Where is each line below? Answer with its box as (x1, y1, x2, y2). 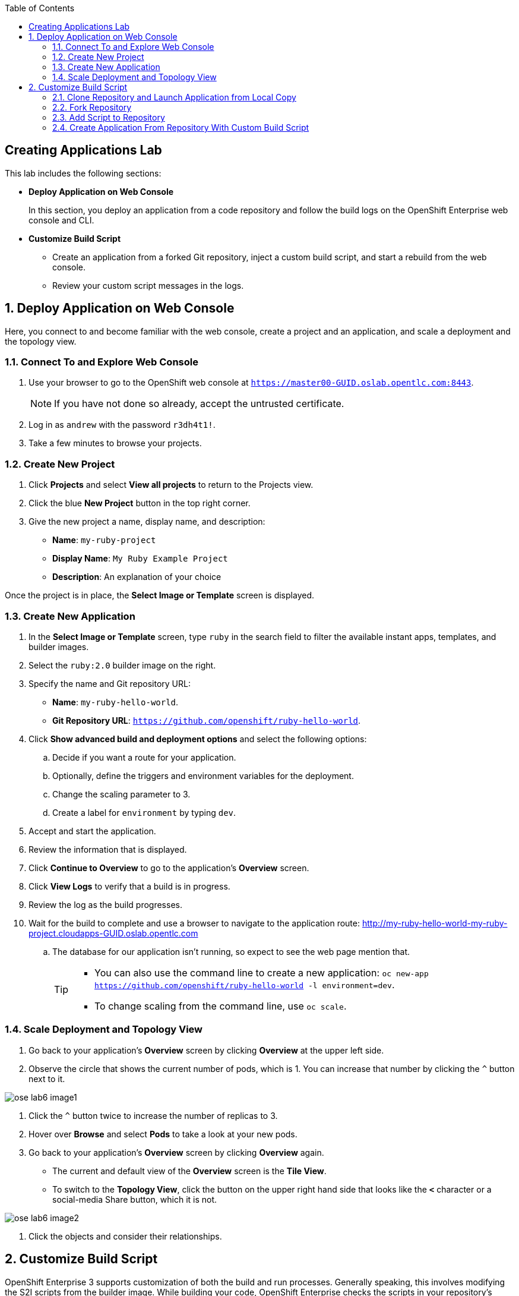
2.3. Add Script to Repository (52, 112, 165, 122)
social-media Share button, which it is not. (52, 1194, 217, 1204)
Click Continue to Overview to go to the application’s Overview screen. (29, 862, 309, 873)
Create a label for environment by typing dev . (52, 807, 236, 818)
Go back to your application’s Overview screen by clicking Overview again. (29, 1147, 324, 1158)
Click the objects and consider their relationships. (29, 1231, 222, 1241)
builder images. (29, 641, 89, 652)
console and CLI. (29, 215, 94, 225)
